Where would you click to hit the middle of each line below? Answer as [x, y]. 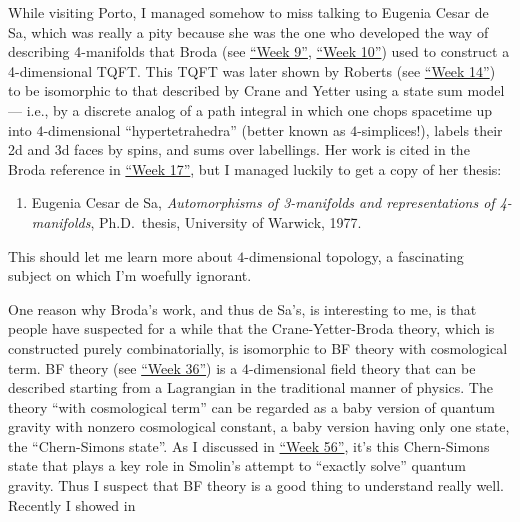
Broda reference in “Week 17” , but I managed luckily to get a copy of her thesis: [255, 168]
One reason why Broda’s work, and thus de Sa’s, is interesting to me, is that [242, 308]
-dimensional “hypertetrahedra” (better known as [194, 129]
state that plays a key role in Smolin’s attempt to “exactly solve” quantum [237, 465]
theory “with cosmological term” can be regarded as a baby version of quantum [251, 406]
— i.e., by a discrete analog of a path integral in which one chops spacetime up [250, 109]
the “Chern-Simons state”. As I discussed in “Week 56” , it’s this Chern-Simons [249, 445]
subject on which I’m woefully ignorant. [130, 275]
